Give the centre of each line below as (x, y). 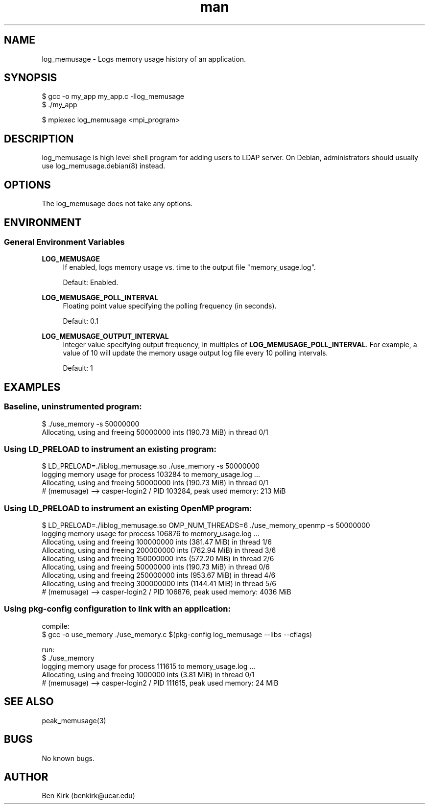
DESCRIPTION (39, 139)
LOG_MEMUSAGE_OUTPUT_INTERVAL (105, 336)
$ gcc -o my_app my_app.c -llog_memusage (113, 96)
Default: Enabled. (91, 283)
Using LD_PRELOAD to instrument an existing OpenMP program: (128, 508)
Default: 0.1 (81, 321)
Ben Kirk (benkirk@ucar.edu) (88, 796)
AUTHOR (26, 777)
